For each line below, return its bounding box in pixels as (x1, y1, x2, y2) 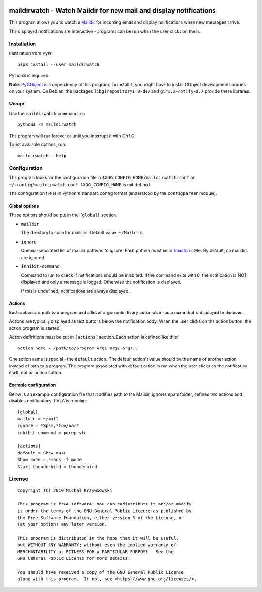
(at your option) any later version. (17, 522, 108, 527)
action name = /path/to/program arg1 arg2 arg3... (17, 346, 141, 351)
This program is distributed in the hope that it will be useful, (17, 535, 179, 541)
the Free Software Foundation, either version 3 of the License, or (17, 515, 184, 521)
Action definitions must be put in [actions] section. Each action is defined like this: (9, 334, 179, 340)
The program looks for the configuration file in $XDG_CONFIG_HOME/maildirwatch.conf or (9, 175, 195, 181)
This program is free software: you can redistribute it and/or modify (17, 501, 192, 507)
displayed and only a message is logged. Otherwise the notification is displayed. (21, 279, 181, 285)
